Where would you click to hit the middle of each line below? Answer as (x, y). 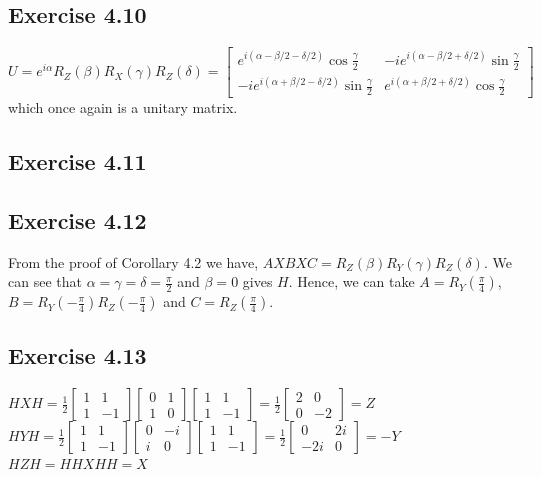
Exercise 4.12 (77, 219)
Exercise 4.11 (77, 160)
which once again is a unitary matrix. (123, 106)
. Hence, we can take (351, 281)
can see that (45, 281)
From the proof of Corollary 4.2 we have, (133, 261)
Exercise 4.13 (77, 355)
